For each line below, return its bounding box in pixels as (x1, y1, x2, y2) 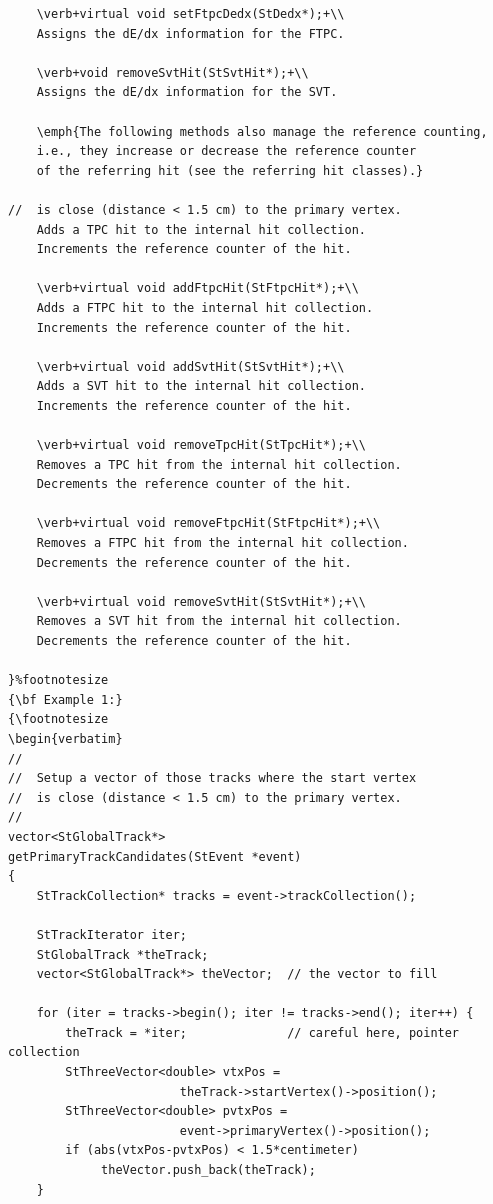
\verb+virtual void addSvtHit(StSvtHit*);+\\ (36, 359, 345, 374)
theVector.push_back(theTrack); (101, 1163, 316, 1178)
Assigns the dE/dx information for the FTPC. (36, 26, 345, 41)
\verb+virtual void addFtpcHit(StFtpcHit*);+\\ (36, 281, 359, 296)
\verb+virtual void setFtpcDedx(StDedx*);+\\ (36, 7, 345, 21)
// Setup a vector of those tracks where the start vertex (8, 771, 417, 786)
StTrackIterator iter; (36, 927, 187, 942)
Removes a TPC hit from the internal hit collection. (36, 457, 402, 472)
